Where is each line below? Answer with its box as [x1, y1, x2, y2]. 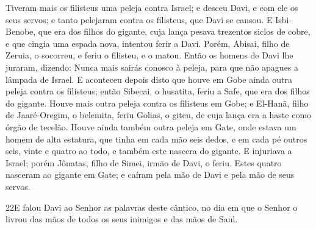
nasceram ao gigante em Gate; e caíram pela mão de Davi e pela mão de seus [5, 168, 295, 181]
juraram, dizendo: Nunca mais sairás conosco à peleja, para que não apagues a [5, 60, 299, 73]
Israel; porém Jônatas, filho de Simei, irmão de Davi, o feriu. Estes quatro [5, 156, 282, 169]
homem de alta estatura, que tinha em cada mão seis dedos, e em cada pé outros [5, 132, 307, 145]
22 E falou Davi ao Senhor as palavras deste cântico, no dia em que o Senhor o [5, 200, 298, 213]
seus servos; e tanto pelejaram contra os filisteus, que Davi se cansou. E [5, 13, 273, 26]
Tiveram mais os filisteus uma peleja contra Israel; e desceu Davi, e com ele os [5, 1, 298, 13]
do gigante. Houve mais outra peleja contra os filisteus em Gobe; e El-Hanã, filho [5, 96, 309, 109]
